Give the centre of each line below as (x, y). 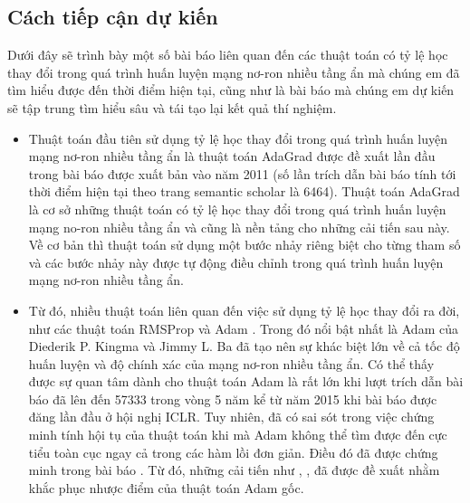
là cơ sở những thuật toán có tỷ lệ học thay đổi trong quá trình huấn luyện (237, 209)
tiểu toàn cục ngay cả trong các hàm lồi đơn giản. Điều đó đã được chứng (233, 452)
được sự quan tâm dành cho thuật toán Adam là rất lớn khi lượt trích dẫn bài (246, 381)
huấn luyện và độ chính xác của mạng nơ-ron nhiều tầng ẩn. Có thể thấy (231, 363)
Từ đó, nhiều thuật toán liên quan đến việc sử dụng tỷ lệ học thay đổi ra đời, (244, 310)
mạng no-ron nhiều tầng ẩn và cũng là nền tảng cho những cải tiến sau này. (239, 227)
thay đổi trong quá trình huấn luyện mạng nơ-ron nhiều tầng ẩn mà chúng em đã (234, 72)
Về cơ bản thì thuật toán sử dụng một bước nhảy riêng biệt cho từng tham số (245, 245)
